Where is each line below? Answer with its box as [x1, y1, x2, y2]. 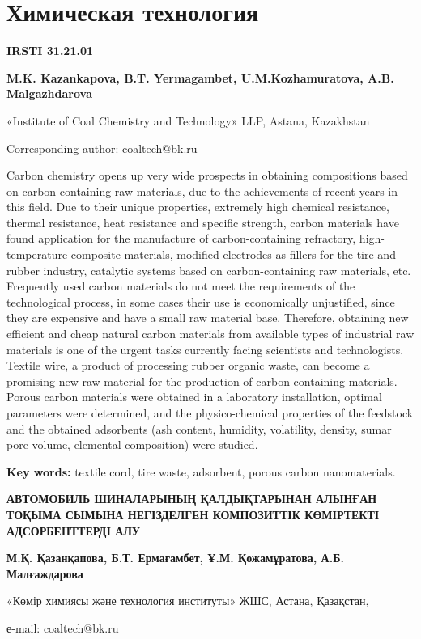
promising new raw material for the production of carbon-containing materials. [6, 372, 398, 389]
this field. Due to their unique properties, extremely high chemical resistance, [6, 198, 389, 215]
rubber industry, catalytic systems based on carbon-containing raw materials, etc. [6, 261, 411, 278]
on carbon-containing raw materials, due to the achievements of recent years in [6, 182, 398, 199]
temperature [6, 246, 68, 263]
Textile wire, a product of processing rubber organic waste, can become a [6, 357, 370, 374]
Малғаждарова [6, 565, 83, 582]
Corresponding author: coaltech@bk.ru [6, 139, 198, 156]
